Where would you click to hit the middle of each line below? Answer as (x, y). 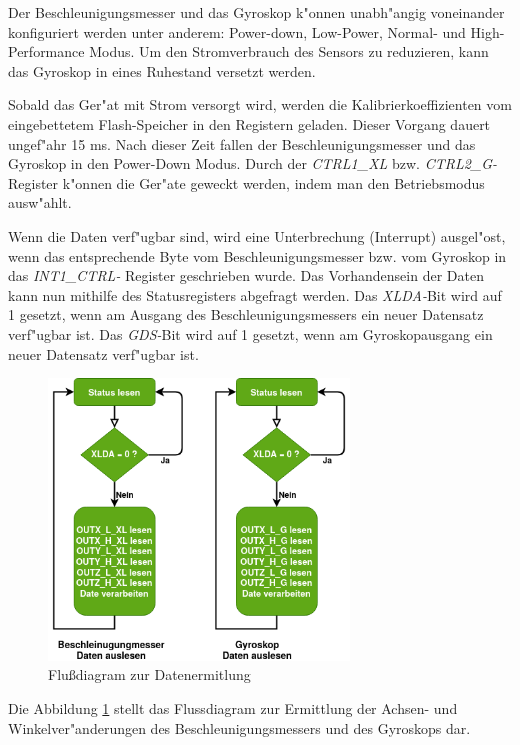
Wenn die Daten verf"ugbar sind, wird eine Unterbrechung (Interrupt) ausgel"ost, (257, 235)
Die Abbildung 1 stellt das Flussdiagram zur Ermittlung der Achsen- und (233, 708)
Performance (46, 51)
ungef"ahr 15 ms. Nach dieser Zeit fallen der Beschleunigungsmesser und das (242, 143)
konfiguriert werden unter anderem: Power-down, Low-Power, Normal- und (237, 31)
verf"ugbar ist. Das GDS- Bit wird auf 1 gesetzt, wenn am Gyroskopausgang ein (250, 333)
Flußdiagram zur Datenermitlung (149, 674)
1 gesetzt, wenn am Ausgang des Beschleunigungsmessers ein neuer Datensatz (246, 314)
